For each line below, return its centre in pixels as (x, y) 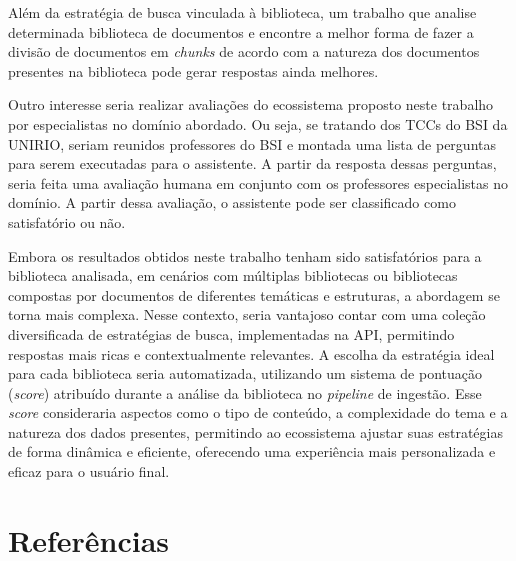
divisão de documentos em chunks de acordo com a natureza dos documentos (244, 51)
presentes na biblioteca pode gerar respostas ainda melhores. (193, 70)
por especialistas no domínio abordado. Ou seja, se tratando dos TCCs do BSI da (258, 123)
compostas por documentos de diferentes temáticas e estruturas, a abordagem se (254, 294)
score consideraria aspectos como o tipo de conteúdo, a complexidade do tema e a (258, 412)
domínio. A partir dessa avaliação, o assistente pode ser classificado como (232, 202)
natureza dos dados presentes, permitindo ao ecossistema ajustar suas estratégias (255, 431)
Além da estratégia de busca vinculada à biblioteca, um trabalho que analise (242, 12)
